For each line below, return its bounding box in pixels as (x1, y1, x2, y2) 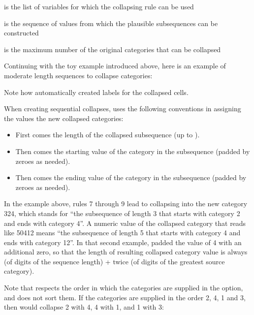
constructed (4, 28, 39, 38)
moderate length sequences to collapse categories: (4, 70, 153, 80)
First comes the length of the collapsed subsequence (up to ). (15, 129, 200, 140)
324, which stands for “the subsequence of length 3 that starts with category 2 (4, 208, 240, 218)
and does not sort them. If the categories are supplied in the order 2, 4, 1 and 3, (4, 292, 246, 302)
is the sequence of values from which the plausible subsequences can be (4, 18, 218, 28)
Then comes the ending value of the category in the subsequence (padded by (15, 172, 247, 183)
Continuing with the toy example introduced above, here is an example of (4, 61, 226, 71)
